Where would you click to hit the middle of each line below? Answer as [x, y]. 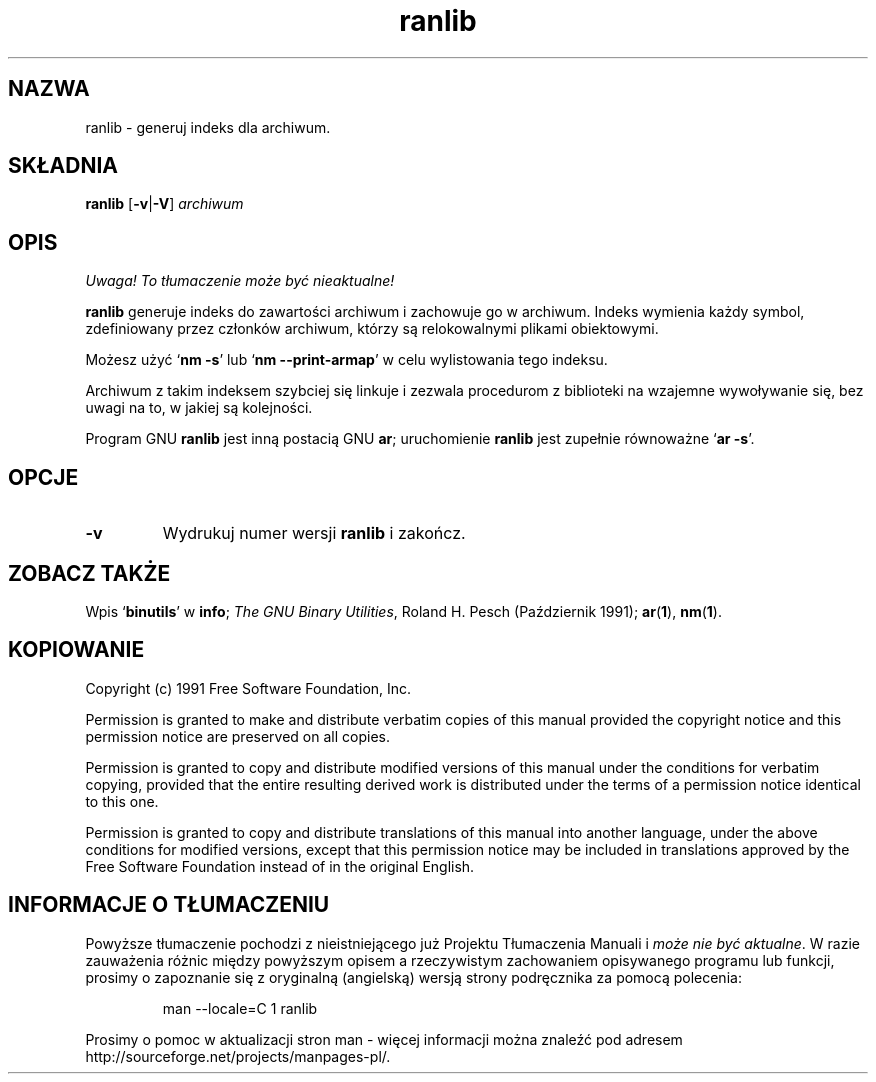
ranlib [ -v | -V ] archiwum [164, 204]
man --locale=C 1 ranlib [240, 1008]
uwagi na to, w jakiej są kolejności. [199, 408]
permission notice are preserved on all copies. [237, 736]
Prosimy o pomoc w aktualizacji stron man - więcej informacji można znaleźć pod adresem [384, 1039]
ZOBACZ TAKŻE [89, 573]
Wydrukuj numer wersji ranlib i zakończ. [314, 533]
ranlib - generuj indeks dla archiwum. [208, 127]
